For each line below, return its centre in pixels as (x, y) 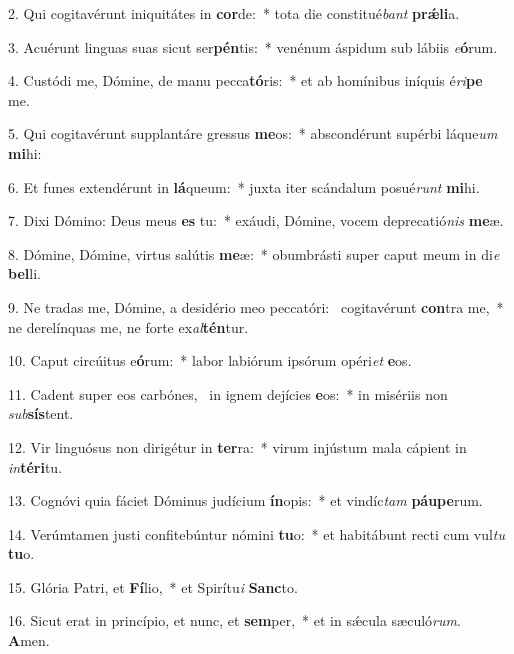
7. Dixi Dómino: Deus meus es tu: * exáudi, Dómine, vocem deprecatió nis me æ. (256, 220)
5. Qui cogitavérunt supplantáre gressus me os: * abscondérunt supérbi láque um (253, 133)
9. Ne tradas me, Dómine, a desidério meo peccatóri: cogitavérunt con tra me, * (256, 306)
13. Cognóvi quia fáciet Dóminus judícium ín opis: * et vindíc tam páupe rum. (245, 500)
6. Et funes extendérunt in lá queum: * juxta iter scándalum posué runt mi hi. (244, 186)
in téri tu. (35, 466)
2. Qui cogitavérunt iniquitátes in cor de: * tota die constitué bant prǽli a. (234, 13)
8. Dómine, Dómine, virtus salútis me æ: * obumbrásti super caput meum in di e (254, 253)
